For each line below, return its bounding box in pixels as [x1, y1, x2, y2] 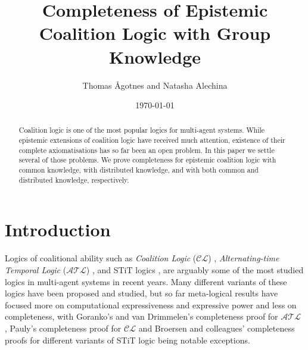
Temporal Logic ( [5, 263, 67, 276]
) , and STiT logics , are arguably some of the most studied [86, 263, 304, 276]
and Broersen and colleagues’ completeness [138, 321, 295, 334]
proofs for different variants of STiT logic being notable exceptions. [5, 333, 250, 346]
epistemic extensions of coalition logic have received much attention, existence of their [18, 135, 285, 145]
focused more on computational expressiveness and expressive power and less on [5, 298, 297, 311]
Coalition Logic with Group [39, 21, 271, 45]
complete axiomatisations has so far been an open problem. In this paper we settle [18, 145, 275, 155]
